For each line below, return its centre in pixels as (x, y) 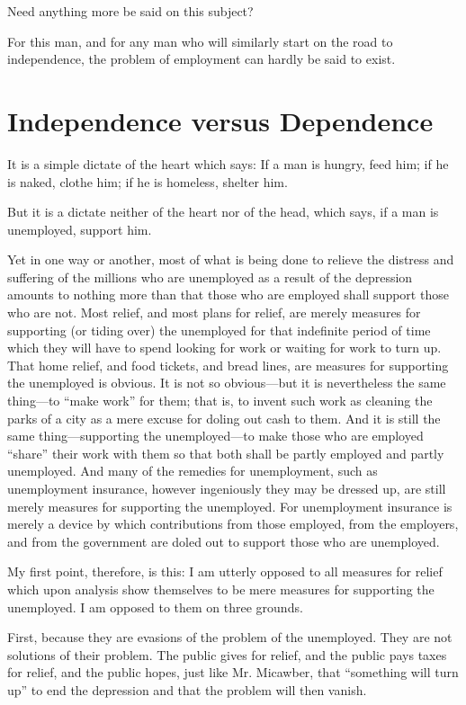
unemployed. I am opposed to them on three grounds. (155, 607)
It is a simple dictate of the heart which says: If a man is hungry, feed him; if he (228, 163)
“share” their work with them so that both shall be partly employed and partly (226, 453)
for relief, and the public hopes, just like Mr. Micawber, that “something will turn (233, 672)
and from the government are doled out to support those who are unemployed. (224, 541)
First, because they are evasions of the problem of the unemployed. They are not (230, 637)
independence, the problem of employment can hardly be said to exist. (202, 59)
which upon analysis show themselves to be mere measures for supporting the (221, 589)
